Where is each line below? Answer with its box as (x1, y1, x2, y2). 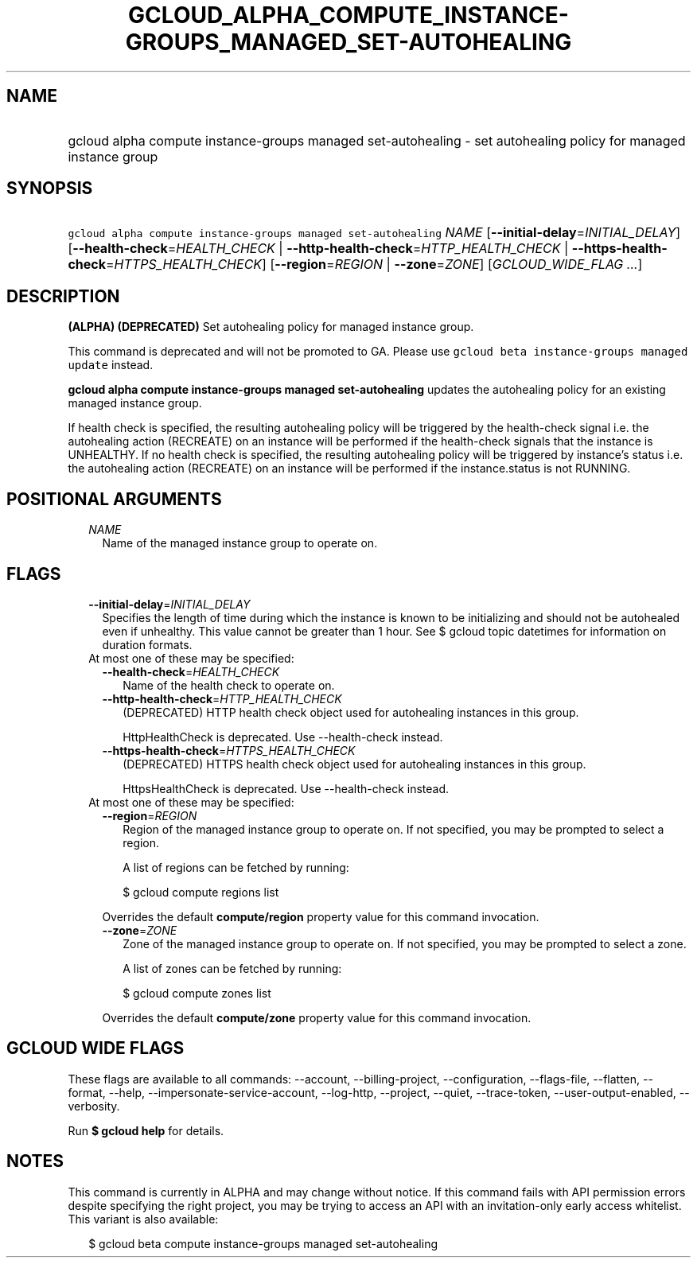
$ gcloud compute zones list (123, 986, 271, 1000)
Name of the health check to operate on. (123, 678, 335, 692)
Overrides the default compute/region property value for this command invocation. (102, 909, 539, 924)
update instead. (68, 358, 154, 372)
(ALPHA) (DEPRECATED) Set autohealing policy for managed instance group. (68, 320, 474, 334)
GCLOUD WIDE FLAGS (6, 1038, 185, 1059)
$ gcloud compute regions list (123, 885, 279, 899)
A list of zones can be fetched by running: (123, 961, 342, 975)
